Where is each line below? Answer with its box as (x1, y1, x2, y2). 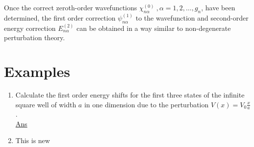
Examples (4, 61, 70, 81)
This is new (15, 135, 50, 145)
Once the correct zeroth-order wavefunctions (4, 2, 137, 12)
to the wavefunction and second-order (135, 12, 249, 23)
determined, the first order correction (4, 12, 116, 23)
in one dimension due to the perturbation (84, 99, 209, 109)
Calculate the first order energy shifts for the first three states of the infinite (15, 89, 245, 99)
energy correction (4, 23, 56, 33)
